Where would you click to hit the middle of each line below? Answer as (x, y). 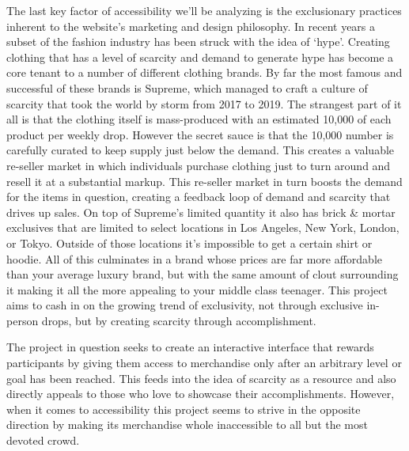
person (23, 320)
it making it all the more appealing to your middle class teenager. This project (197, 289)
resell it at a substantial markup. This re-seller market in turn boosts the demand (204, 181)
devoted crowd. (43, 440)
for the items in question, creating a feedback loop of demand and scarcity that (199, 197)
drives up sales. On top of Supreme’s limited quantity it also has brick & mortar (201, 212)
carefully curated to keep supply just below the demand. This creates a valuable (201, 150)
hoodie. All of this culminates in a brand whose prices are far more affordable (194, 258)
